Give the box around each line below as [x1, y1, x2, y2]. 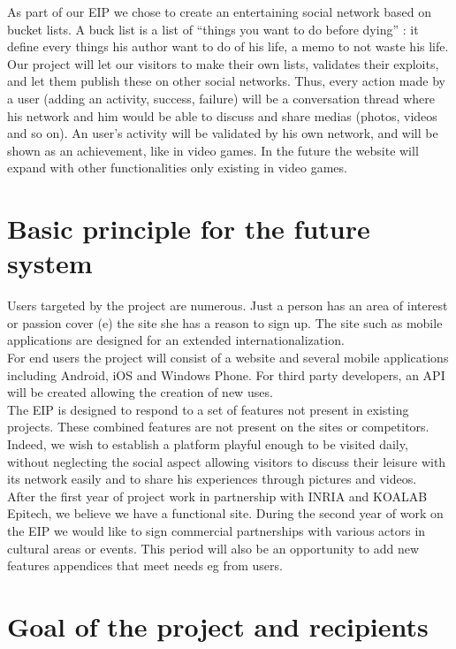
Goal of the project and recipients [7, 607, 429, 644]
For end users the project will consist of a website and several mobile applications [7, 348, 449, 367]
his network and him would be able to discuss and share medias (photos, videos [7, 106, 437, 125]
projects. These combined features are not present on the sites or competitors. [7, 417, 429, 436]
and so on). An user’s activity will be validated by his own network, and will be [7, 124, 438, 142]
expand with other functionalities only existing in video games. [7, 158, 347, 177]
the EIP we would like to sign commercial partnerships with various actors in [7, 521, 426, 539]
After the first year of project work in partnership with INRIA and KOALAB [7, 486, 428, 505]
